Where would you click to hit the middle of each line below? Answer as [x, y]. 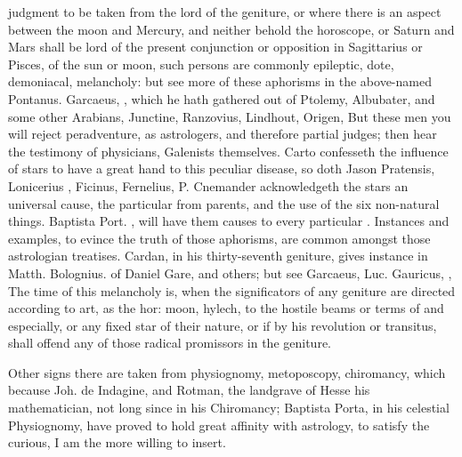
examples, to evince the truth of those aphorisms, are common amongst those [219, 238]
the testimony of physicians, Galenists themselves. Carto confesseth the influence [228, 151]
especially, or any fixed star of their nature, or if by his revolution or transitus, [223, 325]
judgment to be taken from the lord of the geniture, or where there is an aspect [225, 12]
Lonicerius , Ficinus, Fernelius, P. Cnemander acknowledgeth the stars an [208, 185]
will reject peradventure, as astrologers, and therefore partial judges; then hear [223, 134]
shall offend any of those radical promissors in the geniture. [170, 343]
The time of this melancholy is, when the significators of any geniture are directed [232, 290]
